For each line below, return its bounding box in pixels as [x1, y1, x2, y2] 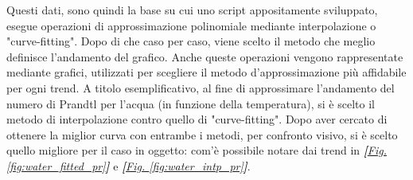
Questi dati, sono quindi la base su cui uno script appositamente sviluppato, [6, 2, 378, 18]
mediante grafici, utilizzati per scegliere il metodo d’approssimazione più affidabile [6, 64, 407, 80]
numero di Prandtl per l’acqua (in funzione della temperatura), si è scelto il [6, 95, 375, 112]
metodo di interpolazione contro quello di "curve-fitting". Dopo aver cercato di [6, 111, 388, 127]
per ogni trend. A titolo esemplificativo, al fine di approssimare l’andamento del [6, 79, 395, 96]
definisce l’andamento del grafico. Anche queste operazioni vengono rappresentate [6, 48, 403, 65]
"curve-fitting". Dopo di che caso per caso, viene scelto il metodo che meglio [6, 33, 376, 49]
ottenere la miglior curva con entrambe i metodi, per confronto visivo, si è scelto [6, 126, 398, 143]
